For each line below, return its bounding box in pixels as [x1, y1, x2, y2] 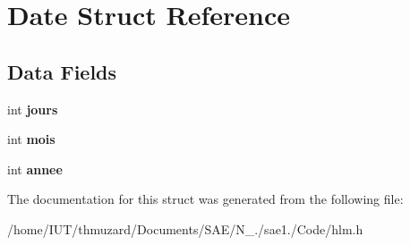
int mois [7, 130, 56, 148]
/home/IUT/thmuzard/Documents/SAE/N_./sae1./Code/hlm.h [7, 219, 363, 238]
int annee [7, 159, 63, 178]
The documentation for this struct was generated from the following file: [7, 190, 404, 208]
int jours [7, 99, 58, 118]
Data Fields [7, 57, 117, 85]
